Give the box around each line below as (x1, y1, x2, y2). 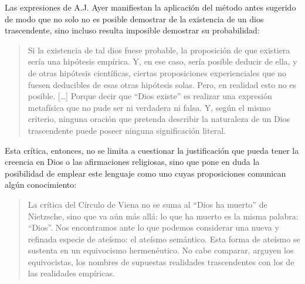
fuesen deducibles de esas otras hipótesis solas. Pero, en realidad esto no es (28, 78, 297, 90)
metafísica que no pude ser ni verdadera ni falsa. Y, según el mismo (28, 101, 271, 113)
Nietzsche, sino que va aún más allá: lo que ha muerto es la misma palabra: (28, 209, 299, 222)
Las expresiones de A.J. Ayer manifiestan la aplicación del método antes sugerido (5, 1, 296, 13)
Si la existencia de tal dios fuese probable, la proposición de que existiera (28, 43, 290, 56)
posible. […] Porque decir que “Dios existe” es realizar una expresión (28, 90, 272, 102)
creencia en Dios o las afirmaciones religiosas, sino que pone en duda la (5, 155, 260, 168)
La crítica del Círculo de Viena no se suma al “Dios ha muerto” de (28, 198, 267, 210)
